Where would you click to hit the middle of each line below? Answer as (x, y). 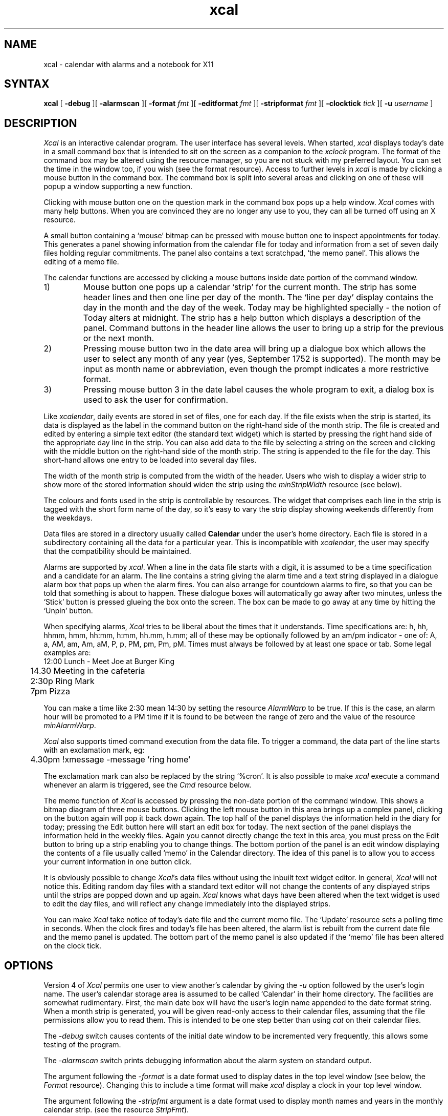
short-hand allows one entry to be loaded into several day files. (150, 460)
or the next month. (118, 338)
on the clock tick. (73, 946)
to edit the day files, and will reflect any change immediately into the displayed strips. (187, 904)
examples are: (67, 653)
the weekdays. (68, 518)
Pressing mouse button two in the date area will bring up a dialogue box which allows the (254, 349)
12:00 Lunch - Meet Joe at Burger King (109, 662)
